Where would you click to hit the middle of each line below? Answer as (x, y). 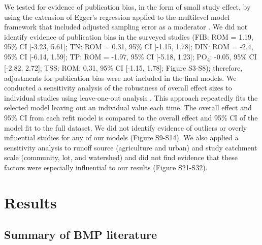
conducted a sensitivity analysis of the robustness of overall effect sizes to (118, 88)
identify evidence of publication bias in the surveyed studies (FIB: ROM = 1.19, (129, 36)
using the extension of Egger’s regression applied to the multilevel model (117, 17)
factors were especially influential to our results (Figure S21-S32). (106, 167)
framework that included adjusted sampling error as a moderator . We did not (126, 27)
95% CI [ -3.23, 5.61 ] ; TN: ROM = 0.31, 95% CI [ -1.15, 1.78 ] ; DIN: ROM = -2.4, (129, 47)
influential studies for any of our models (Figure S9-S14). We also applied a (121, 137)
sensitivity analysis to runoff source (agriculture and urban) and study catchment (131, 147)
